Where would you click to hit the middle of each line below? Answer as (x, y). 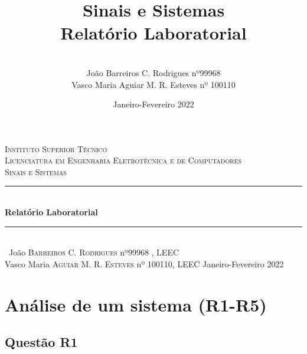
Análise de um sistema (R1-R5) (136, 304)
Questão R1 (41, 342)
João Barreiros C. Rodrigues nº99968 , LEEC (94, 252)
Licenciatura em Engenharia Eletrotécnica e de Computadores (123, 160)
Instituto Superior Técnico (56, 148)
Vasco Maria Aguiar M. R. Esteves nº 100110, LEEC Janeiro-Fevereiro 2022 (144, 263)
